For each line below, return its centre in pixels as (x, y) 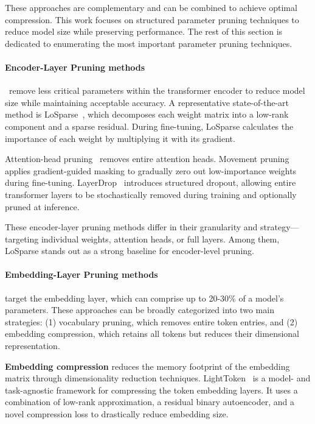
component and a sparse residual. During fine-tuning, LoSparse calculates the (149, 126)
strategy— (280, 227)
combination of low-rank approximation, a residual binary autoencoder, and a (150, 402)
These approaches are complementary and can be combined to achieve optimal (151, 7)
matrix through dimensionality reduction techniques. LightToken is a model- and (158, 378)
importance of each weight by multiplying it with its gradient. (120, 138)
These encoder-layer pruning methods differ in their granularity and (131, 227)
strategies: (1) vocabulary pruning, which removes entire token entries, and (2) (151, 321)
